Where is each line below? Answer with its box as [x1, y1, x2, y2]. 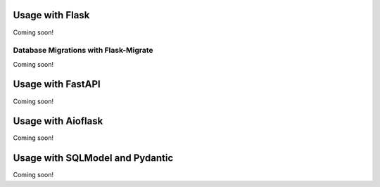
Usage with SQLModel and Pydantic [13, 152, 174, 165]
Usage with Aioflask [13, 115, 103, 127]
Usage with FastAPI [13, 78, 101, 91]
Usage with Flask [13, 9, 90, 21]
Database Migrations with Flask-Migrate [13, 46, 154, 56]
